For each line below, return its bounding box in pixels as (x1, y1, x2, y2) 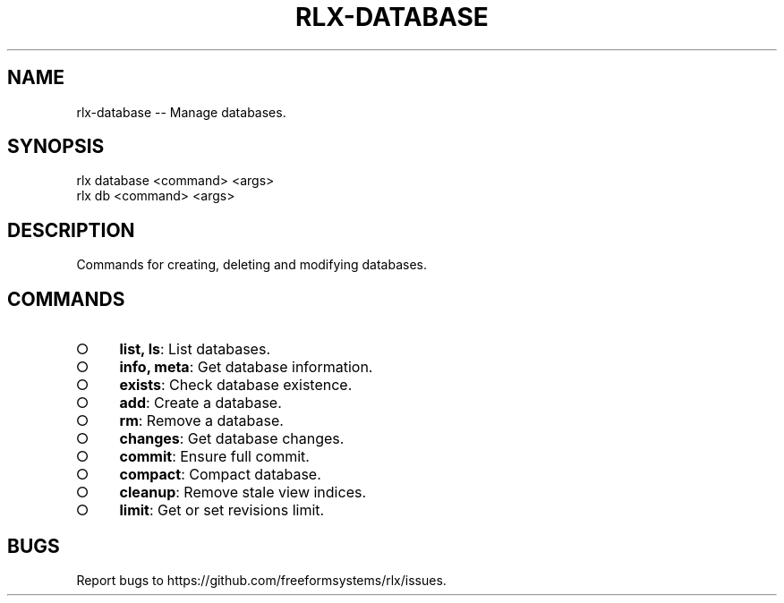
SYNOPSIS (7, 135, 105, 158)
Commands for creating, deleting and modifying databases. (76, 257, 427, 273)
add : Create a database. (119, 394, 282, 412)
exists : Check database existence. (119, 376, 353, 395)
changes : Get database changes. (119, 429, 345, 448)
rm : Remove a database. (119, 412, 284, 430)
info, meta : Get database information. (119, 358, 373, 377)
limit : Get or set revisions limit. (119, 501, 325, 520)
